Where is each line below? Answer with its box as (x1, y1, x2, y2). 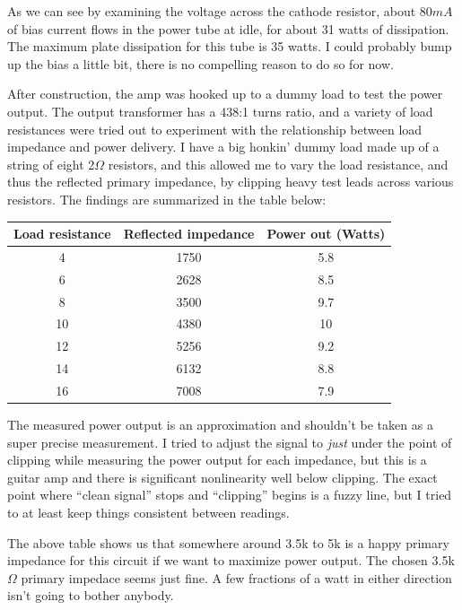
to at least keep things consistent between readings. (7, 503, 290, 521)
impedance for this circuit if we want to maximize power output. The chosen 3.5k (7, 551, 455, 570)
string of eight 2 (7, 154, 95, 173)
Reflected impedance (123, 224, 255, 243)
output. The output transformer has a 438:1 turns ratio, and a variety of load (7, 101, 433, 120)
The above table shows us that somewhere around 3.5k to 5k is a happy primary (7, 533, 449, 552)
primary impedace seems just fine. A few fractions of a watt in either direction (21, 568, 452, 587)
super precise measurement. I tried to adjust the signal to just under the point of (7, 432, 452, 451)
